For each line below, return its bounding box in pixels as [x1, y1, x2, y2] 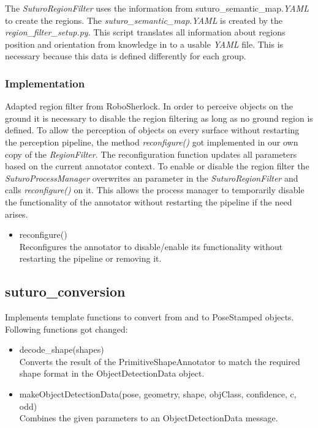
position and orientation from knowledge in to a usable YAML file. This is [5, 37, 284, 50]
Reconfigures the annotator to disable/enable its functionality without [19, 240, 283, 253]
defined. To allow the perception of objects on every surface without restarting [5, 124, 300, 136]
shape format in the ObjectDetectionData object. [19, 367, 205, 380]
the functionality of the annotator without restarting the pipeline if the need [5, 195, 292, 208]
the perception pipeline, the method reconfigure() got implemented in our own [5, 135, 298, 148]
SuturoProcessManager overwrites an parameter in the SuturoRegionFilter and [5, 171, 298, 184]
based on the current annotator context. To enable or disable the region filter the [5, 160, 309, 172]
